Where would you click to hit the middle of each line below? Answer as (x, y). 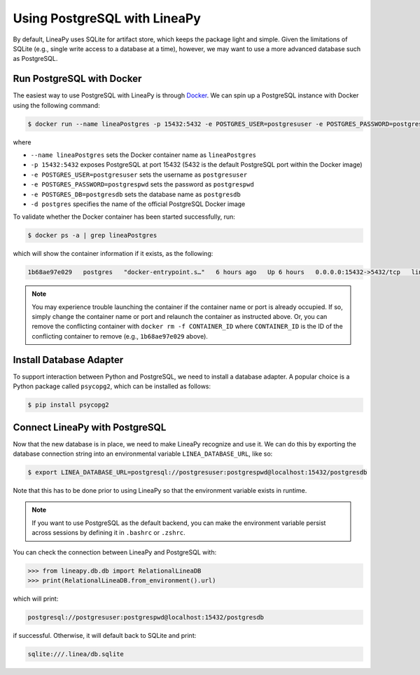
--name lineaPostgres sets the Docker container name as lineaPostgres (143, 155)
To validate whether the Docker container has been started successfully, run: (124, 217)
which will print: (36, 599)
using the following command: (57, 105)
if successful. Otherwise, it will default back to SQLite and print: (105, 635)
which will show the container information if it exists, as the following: (113, 254)
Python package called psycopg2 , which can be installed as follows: (112, 386)
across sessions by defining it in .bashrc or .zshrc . (108, 533)
